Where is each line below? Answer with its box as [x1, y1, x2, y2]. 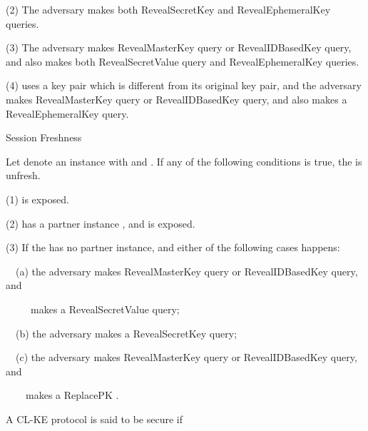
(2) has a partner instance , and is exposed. [6, 215, 195, 230]
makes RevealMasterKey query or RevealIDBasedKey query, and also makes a [6, 91, 347, 106]
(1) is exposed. [6, 191, 69, 206]
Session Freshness [6, 130, 82, 145]
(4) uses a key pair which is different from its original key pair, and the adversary [6, 78, 362, 93]
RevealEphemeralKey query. [6, 106, 129, 121]
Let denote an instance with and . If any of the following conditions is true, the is [6, 153, 362, 168]
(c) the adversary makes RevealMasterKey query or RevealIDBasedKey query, [15, 350, 357, 365]
